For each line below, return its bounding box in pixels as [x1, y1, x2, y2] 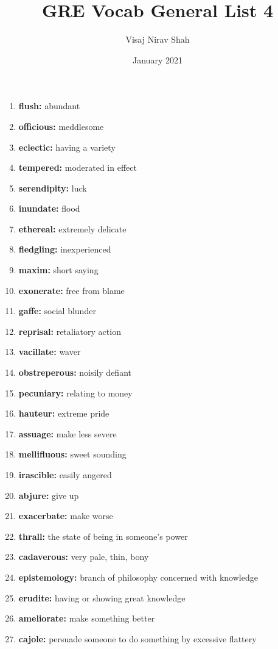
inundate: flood [18, 202, 80, 215]
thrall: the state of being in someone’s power [18, 529, 188, 542]
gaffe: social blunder [18, 304, 96, 317]
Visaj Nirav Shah [125, 33, 190, 46]
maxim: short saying [18, 264, 99, 276]
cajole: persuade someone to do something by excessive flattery [18, 632, 257, 645]
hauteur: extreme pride [18, 407, 109, 420]
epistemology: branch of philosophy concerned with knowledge [18, 570, 258, 583]
